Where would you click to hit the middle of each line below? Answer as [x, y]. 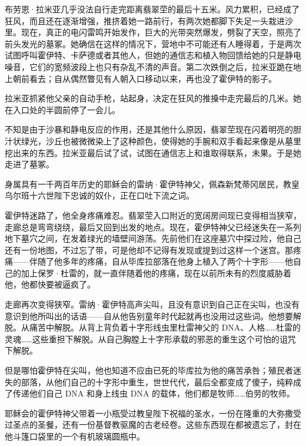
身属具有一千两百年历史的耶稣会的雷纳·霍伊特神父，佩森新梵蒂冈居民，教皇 [152, 184]
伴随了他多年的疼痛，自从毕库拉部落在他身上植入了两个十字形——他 [161, 261]
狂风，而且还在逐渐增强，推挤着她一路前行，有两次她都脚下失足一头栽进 [145, 20]
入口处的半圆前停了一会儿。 [66, 109]
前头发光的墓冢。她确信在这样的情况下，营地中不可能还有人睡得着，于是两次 [153, 43]
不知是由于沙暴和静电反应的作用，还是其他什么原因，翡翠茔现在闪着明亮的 [149, 129]
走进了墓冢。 [29, 164]
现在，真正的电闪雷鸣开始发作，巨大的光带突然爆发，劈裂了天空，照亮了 [161, 32]
